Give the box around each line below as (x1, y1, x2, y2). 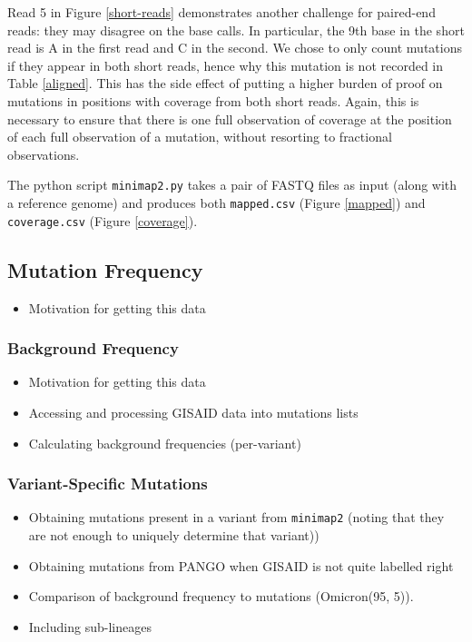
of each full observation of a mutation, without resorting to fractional (7, 127, 392, 146)
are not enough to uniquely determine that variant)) (28, 525, 320, 544)
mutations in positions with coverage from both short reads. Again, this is (7, 91, 419, 110)
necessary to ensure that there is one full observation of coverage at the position (7, 109, 452, 128)
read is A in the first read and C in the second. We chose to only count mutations (7, 38, 462, 57)
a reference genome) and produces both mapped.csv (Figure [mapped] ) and (7, 193, 426, 212)
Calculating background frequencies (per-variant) (28, 433, 301, 452)
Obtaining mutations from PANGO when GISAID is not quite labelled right (28, 556, 454, 575)
